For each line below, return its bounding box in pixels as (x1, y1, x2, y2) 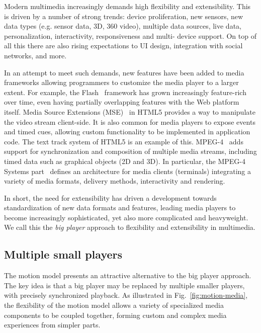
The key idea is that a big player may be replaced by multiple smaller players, (4, 280, 245, 290)
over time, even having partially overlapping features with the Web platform (4, 97, 239, 107)
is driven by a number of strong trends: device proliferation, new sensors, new (4, 11, 243, 21)
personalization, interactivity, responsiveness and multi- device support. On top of (4, 30, 256, 41)
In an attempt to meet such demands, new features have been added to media (4, 67, 244, 77)
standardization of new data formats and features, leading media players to (4, 202, 236, 213)
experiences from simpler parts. (4, 319, 101, 330)
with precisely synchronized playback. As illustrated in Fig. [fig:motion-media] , (4, 290, 248, 300)
